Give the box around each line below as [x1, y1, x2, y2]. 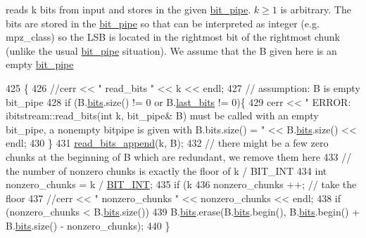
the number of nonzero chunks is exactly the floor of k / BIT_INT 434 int [6, 163, 327, 178]
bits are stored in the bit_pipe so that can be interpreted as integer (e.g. [6, 15, 320, 30]
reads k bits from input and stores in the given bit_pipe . [6, 2, 251, 16]
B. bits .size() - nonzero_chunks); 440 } [6, 218, 170, 232]
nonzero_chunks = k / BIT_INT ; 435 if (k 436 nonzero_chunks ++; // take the [6, 177, 357, 192]
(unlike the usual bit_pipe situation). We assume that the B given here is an [6, 43, 337, 58]
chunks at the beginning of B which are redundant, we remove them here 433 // [6, 149, 352, 164]
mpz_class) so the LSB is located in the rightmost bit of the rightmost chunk [6, 29, 340, 44]
